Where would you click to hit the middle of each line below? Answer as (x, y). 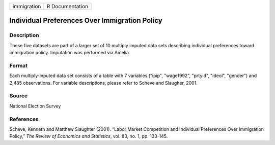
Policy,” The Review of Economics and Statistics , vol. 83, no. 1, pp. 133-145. (89, 136)
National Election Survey (35, 106)
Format (19, 65)
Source (19, 96)
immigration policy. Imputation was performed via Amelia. (70, 53)
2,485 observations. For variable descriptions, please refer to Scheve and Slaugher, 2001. (104, 83)
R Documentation (67, 6)
